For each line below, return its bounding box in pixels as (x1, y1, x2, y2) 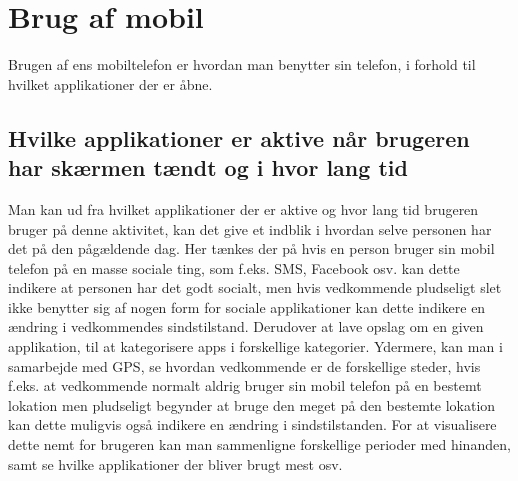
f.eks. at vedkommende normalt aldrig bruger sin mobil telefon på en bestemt (8, 375, 482, 396)
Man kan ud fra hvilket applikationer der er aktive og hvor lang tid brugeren (8, 198, 479, 219)
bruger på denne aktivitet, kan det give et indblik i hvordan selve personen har (8, 218, 492, 239)
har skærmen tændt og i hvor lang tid (8, 152, 408, 183)
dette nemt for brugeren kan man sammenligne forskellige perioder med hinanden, (8, 434, 511, 455)
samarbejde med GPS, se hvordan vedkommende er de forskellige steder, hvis (8, 355, 481, 376)
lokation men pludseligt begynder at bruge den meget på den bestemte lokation (8, 394, 496, 415)
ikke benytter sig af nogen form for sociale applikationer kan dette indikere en (8, 296, 486, 317)
